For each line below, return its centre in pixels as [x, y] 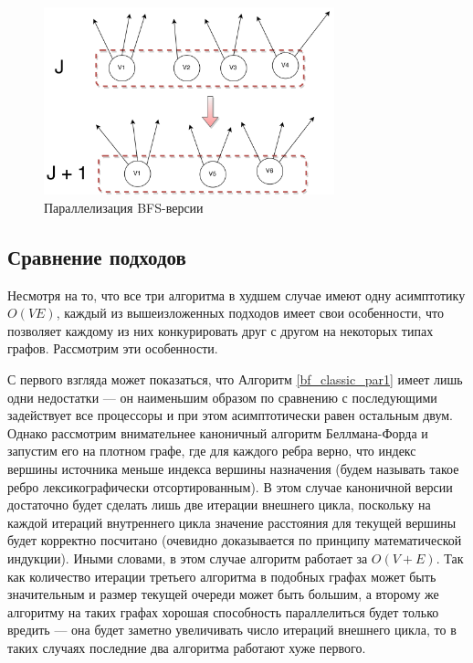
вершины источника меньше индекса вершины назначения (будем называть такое [233, 468]
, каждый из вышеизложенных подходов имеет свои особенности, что [250, 313]
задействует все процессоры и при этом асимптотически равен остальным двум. [230, 415]
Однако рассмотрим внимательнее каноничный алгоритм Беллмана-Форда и [218, 432]
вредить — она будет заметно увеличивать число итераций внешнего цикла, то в [232, 630]
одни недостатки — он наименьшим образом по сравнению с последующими [222, 397]
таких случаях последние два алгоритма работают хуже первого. [187, 647]
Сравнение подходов [97, 256]
